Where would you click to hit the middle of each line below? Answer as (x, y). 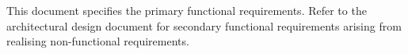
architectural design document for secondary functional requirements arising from (204, 25)
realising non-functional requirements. (98, 41)
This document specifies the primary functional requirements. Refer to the (187, 10)
